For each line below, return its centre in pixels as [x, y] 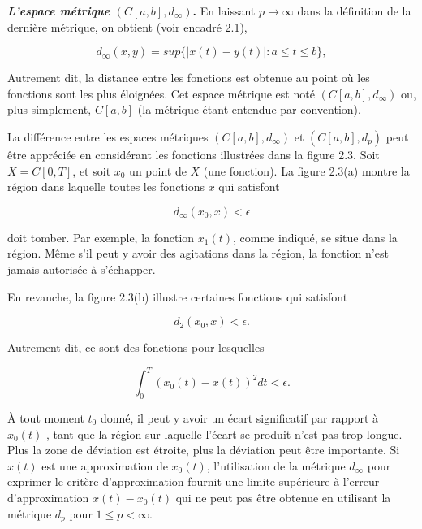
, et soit [92, 170]
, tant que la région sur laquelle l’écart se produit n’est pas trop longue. [224, 434]
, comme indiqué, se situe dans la [315, 237]
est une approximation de [105, 465]
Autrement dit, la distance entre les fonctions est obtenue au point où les [189, 78]
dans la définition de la [354, 11]
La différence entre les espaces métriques [108, 136]
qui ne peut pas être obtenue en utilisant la [283, 497]
